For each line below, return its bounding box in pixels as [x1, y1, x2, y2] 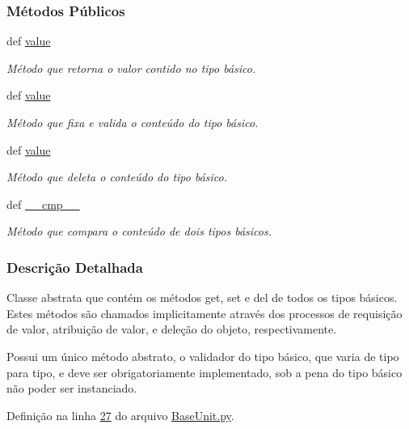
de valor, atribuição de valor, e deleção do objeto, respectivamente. [6, 321, 337, 338]
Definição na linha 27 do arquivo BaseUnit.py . [6, 406, 234, 423]
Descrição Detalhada [6, 257, 143, 277]
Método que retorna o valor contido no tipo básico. [6, 59, 256, 76]
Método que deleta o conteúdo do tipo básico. [6, 168, 228, 185]
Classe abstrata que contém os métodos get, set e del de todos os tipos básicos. [6, 289, 398, 306]
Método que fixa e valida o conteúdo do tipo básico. [6, 114, 259, 130]
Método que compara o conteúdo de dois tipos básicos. [6, 223, 272, 240]
